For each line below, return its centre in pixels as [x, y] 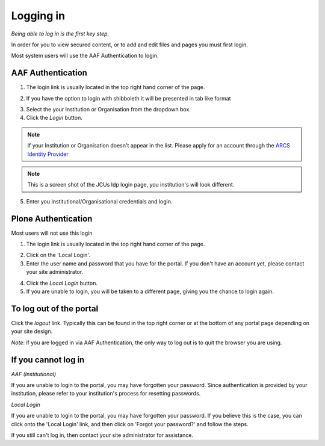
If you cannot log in [48, 360]
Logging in [38, 16]
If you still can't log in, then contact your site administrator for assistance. [102, 435]
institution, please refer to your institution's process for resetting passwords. [106, 394]
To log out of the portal [55, 308]
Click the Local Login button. [62, 283]
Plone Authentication [52, 219]
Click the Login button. [54, 118]
